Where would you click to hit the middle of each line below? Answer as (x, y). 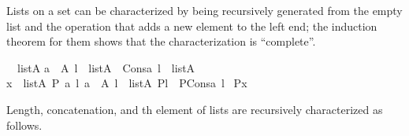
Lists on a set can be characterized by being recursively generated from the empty (204, 10)
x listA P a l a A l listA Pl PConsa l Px (127, 83)
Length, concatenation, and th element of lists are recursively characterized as (195, 109)
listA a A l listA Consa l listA (106, 67)
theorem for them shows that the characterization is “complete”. (161, 41)
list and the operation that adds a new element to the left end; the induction (192, 26)
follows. (24, 125)
